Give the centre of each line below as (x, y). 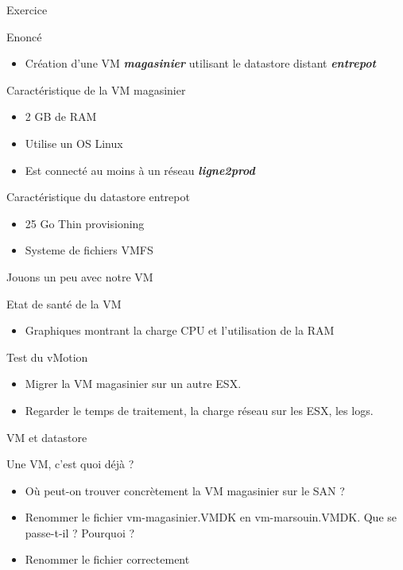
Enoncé (24, 36)
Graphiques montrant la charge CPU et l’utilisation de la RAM (180, 330)
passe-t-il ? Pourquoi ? (80, 532)
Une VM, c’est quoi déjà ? (70, 464)
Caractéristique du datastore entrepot (98, 197)
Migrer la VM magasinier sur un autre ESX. (133, 384)
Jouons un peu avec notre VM (80, 276)
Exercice (27, 10)
